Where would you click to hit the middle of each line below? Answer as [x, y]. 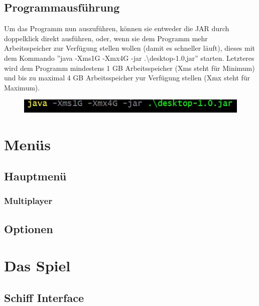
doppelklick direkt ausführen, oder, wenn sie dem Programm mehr [106, 38]
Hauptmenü [35, 176]
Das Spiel [37, 266]
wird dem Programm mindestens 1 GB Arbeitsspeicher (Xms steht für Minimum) [129, 68]
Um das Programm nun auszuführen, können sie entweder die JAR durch [117, 28]
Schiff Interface [44, 297]
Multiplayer [28, 201]
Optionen [29, 228]
